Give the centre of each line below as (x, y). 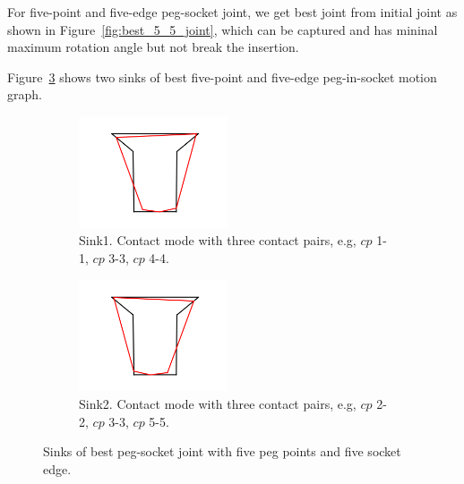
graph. (25, 94)
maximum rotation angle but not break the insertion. (153, 47)
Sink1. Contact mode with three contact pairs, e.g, (218, 240)
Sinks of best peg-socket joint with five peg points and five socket (222, 451)
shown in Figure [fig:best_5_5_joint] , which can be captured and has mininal (223, 29)
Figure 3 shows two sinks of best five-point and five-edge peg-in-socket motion (222, 76)
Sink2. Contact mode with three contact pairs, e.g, (218, 403)
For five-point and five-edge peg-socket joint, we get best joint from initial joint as (232, 12)
